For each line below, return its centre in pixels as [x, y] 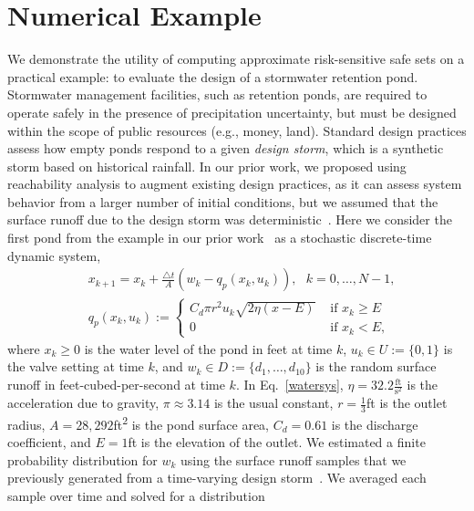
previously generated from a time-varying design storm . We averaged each [217, 478]
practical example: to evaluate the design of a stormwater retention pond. [213, 76]
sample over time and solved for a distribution [136, 496]
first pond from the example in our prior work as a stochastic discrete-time [220, 238]
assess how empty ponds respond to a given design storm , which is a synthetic [226, 148]
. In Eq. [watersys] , [289, 385]
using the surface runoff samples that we [294, 459]
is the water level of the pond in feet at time [208, 348]
